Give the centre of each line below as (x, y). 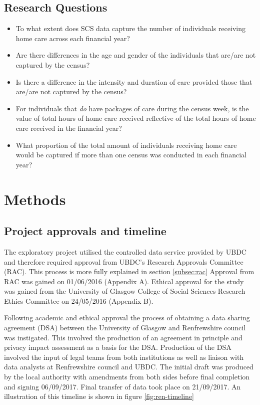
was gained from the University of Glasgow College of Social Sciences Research (125, 291)
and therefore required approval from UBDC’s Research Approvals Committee (124, 261)
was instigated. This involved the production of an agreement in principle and (123, 337)
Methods (35, 199)
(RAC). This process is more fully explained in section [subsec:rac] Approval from (129, 271)
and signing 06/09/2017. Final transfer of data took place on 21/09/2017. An (122, 386)
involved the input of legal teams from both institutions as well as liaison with (124, 357)
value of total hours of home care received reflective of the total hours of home (136, 118)
